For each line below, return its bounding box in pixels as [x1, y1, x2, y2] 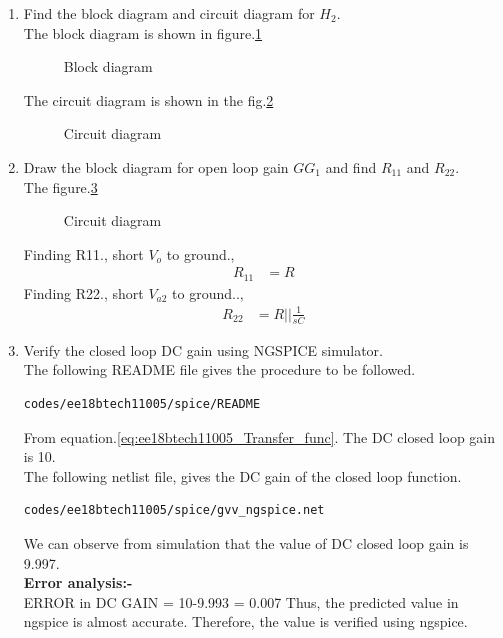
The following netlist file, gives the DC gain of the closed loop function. [23, 465, 462, 486]
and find [325, 156, 377, 177]
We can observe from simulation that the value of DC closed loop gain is [23, 532, 469, 553]
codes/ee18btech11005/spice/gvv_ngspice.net [23, 503, 325, 518]
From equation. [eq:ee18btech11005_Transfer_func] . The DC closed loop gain [23, 426, 496, 447]
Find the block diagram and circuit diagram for [23, 3, 315, 23]
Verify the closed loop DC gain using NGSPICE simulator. [23, 339, 383, 360]
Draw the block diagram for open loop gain [23, 156, 289, 177]
